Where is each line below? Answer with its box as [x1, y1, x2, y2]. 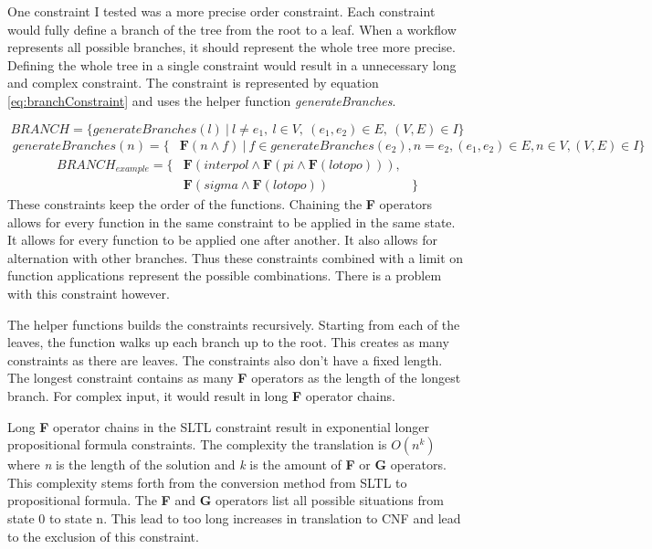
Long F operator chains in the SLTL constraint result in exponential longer [7, 417, 429, 436]
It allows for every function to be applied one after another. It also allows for [7, 230, 437, 249]
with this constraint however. [7, 284, 170, 303]
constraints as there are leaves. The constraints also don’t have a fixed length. [7, 350, 443, 369]
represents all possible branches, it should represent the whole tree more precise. [7, 37, 456, 57]
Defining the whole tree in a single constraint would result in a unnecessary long [7, 55, 457, 74]
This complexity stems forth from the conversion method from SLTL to [7, 472, 407, 491]
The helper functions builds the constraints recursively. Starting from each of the [7, 314, 460, 333]
